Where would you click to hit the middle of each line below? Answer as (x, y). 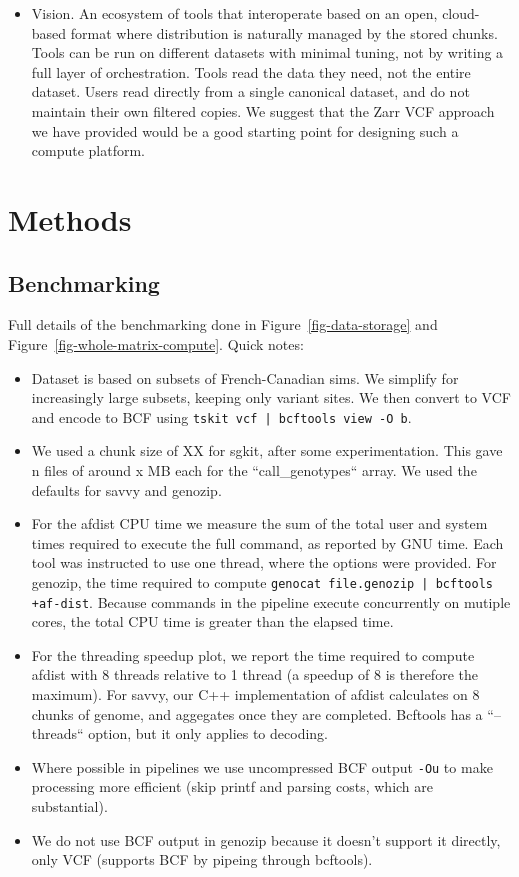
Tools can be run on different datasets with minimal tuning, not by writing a (267, 52)
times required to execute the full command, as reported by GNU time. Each (267, 542)
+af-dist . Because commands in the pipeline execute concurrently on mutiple (271, 601)
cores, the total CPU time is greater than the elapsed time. (212, 621)
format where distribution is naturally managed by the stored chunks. (284, 32)
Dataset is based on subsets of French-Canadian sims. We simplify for (245, 377)
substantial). (69, 806)
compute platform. (88, 150)
